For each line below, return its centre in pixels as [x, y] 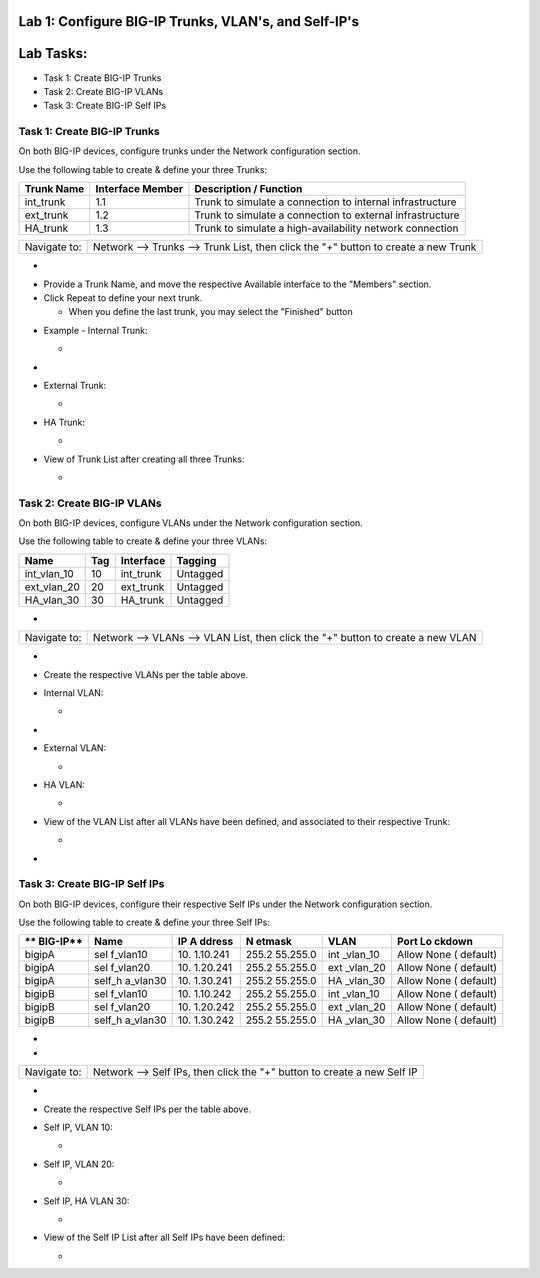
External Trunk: [75, 385]
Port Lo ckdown [435, 942]
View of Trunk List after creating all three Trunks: [144, 459]
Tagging [196, 560]
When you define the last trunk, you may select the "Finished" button [211, 312]
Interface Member [139, 189]
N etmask [268, 942]
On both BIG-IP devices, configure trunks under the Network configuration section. [189, 151]
